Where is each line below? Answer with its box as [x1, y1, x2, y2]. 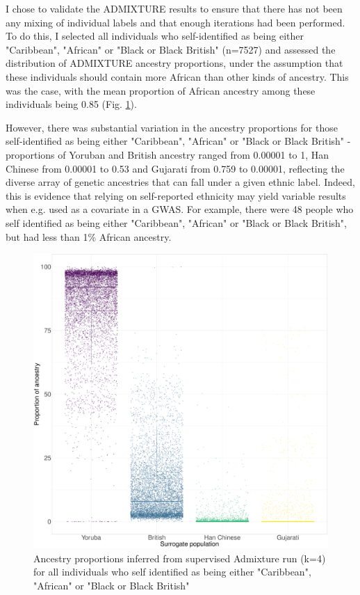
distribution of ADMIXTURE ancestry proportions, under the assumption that [6, 56, 343, 70]
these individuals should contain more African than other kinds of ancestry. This [6, 69, 349, 84]
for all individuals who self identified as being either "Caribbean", [33, 564, 311, 579]
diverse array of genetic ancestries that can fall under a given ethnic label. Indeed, [6, 175, 355, 189]
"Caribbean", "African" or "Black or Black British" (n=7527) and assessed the [6, 42, 336, 56]
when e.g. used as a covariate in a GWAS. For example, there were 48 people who [6, 202, 354, 216]
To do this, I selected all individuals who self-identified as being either [6, 29, 304, 43]
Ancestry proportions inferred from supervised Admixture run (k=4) [33, 550, 326, 565]
